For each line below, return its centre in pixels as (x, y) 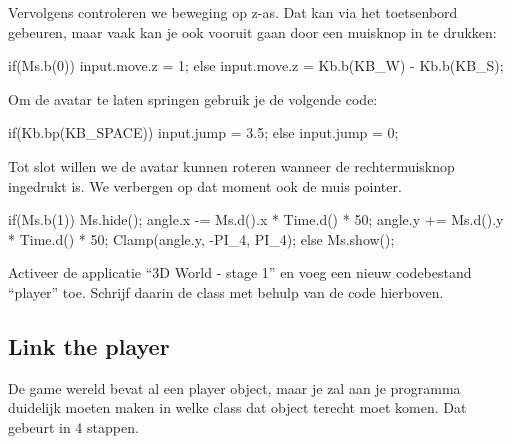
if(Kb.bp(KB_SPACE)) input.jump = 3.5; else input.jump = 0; (203, 132)
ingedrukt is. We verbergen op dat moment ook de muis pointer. (205, 185)
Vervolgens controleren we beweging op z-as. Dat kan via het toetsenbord (233, 12)
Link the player (89, 345)
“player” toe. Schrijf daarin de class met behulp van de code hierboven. (226, 291)
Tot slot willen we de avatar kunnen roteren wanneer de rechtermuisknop (231, 165)
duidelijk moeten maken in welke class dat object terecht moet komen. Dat (237, 407)
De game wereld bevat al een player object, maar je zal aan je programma (234, 387)
